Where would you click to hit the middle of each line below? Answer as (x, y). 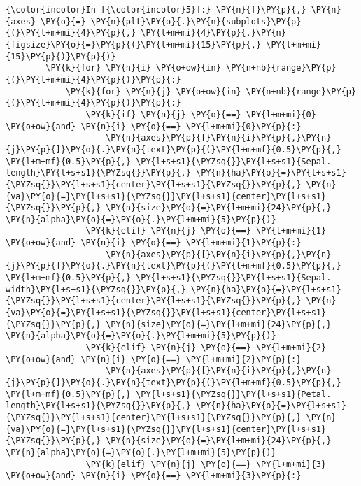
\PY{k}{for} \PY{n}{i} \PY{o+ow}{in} (133, 68)
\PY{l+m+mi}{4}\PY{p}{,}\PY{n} (213, 33)
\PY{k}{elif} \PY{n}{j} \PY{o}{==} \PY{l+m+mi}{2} (206, 348)
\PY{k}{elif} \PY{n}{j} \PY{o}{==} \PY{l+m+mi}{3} (206, 464)
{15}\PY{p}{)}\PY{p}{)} (61, 56)
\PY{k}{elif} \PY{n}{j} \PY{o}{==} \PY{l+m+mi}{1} (206, 231)
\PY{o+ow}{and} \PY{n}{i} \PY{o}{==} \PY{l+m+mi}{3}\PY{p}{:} (154, 476)
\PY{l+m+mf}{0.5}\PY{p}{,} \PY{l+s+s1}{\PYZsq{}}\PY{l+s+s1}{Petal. (169, 394)
